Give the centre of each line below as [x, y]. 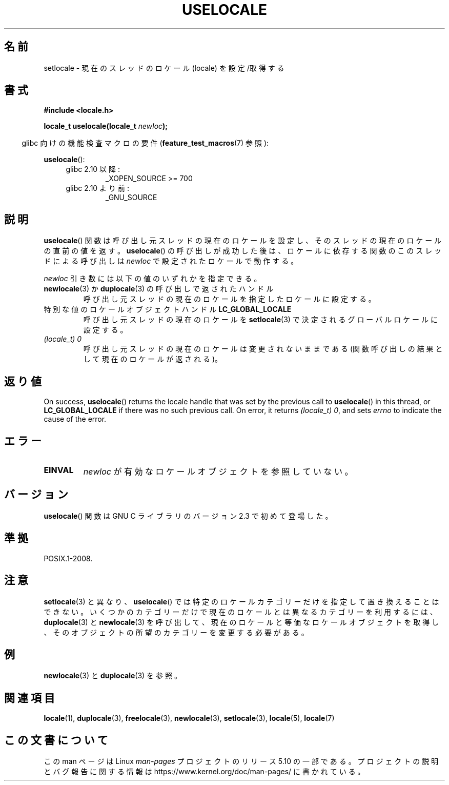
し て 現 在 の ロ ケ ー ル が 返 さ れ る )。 [153, 359]
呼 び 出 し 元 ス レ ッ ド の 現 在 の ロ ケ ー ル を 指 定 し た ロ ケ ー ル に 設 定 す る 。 [229, 299]
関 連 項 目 [29, 698]
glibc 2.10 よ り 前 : [97, 188]
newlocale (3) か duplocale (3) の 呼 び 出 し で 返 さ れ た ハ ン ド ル [159, 289]
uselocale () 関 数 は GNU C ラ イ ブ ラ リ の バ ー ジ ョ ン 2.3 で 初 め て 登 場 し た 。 [188, 516]
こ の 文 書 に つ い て [56, 740]
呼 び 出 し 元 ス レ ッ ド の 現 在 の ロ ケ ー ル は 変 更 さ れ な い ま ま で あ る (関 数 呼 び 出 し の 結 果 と [263, 349]
